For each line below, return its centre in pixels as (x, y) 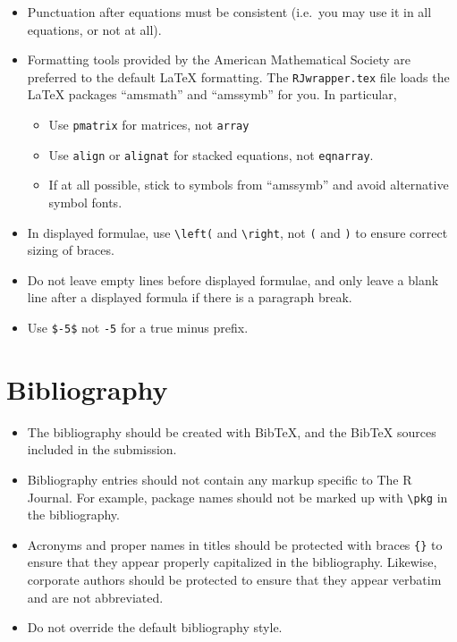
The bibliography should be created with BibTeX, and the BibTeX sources (232, 431)
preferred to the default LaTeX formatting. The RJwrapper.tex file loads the (238, 76)
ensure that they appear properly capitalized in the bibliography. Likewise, (232, 562)
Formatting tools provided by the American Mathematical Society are (219, 59)
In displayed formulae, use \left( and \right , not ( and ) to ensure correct (237, 232)
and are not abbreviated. (95, 597)
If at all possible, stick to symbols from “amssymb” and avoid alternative (249, 185)
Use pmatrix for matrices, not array (149, 125)
